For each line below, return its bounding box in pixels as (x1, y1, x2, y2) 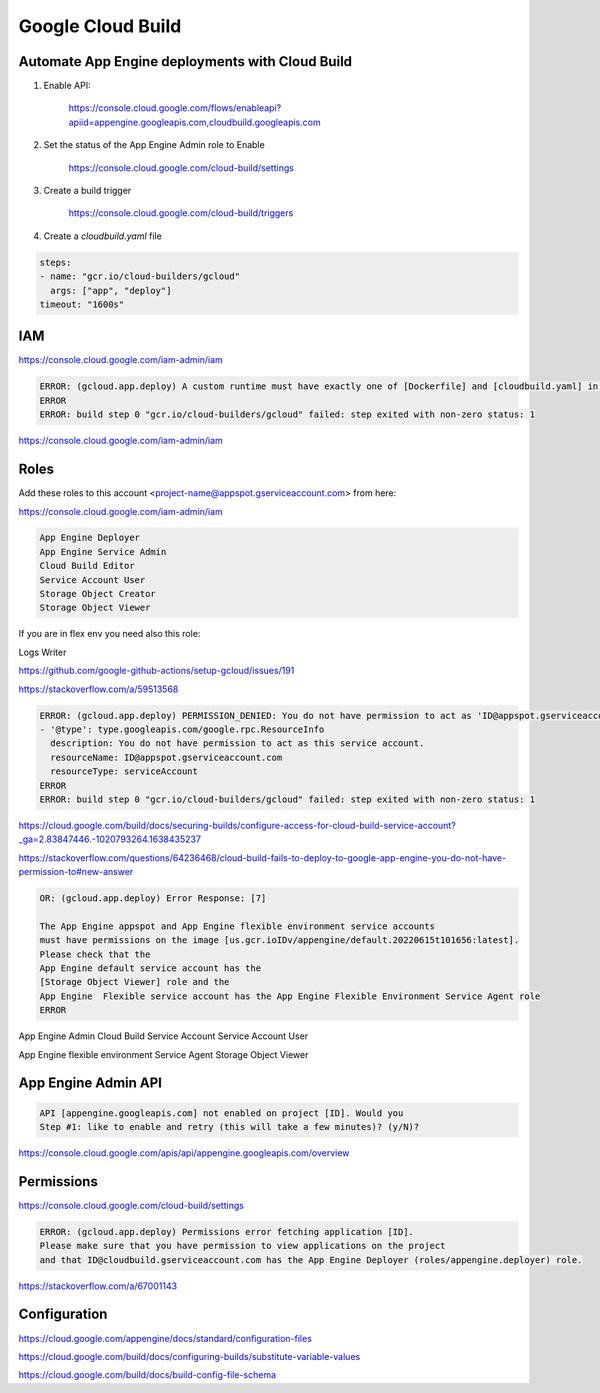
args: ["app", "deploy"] (50, 285, 172, 296)
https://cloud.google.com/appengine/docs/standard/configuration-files (18, 1332, 312, 1344)
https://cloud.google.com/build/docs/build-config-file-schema (18, 1369, 277, 1381)
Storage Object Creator (39, 588, 157, 600)
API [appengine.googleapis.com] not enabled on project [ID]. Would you (39, 1107, 404, 1119)
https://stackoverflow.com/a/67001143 (18, 1280, 178, 1292)
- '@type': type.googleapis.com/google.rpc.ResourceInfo (39, 723, 325, 735)
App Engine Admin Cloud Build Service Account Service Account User (18, 1030, 309, 1042)
